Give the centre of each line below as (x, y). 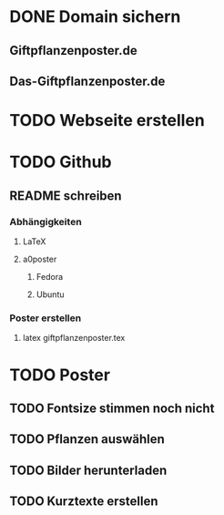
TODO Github (61, 162)
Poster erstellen (46, 318)
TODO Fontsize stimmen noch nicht (112, 408)
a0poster (40, 259)
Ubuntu (50, 294)
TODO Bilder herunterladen (88, 470)
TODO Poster (60, 375)
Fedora (50, 277)
